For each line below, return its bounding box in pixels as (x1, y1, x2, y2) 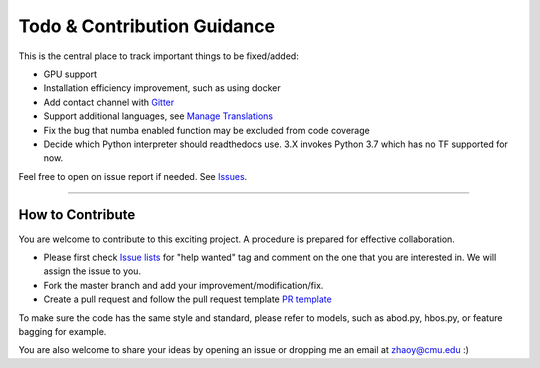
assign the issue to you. (43, 265, 142, 277)
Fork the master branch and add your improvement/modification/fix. (43, 279, 324, 291)
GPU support (43, 68, 98, 80)
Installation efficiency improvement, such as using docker (43, 82, 281, 94)
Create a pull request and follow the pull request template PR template (43, 293, 332, 305)
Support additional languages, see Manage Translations (43, 110, 274, 122)
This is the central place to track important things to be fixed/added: (18, 50, 299, 62)
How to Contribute (18, 206, 136, 224)
